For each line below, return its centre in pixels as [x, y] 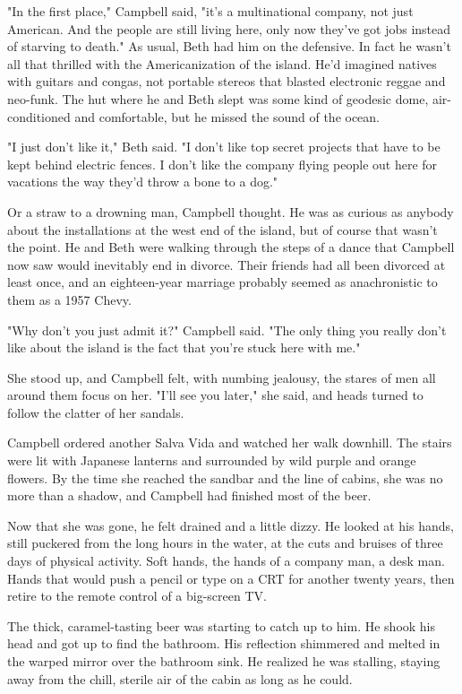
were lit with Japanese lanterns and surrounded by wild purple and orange [212, 460]
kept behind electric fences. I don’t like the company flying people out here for [222, 164]
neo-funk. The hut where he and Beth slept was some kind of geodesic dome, [218, 98]
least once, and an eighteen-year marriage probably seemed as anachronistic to [222, 282]
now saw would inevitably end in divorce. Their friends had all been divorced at [227, 264]
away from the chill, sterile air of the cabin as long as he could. [180, 678]
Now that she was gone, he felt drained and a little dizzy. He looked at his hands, [231, 525]
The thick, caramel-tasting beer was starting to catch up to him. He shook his [222, 625]
